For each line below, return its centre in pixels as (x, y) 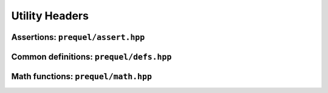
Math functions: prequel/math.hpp (81, 76)
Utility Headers (50, 16)
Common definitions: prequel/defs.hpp (91, 56)
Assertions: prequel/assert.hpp (78, 37)
